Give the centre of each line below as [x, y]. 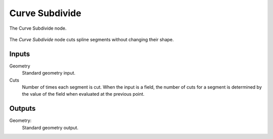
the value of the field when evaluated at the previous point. [83, 94]
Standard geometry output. [50, 127]
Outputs [22, 109]
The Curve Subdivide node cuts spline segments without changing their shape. [92, 39]
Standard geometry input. [49, 73]
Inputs [20, 54]
